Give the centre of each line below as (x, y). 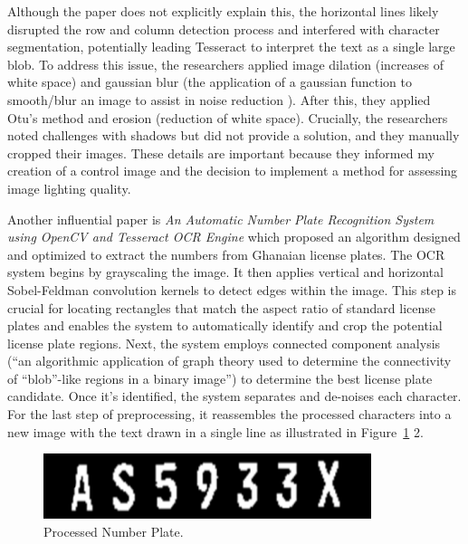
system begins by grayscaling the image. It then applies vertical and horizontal (225, 272)
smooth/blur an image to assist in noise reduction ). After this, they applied (219, 99)
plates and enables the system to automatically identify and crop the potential (225, 325)
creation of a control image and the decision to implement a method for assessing (233, 171)
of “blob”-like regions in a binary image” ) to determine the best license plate (220, 378)
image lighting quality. (69, 188)
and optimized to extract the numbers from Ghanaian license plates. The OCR (226, 254)
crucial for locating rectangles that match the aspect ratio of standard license (221, 307)
